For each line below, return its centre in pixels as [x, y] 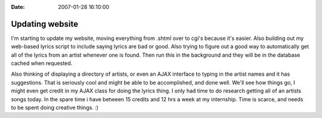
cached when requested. [42, 63]
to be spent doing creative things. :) [55, 108]
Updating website [45, 24]
